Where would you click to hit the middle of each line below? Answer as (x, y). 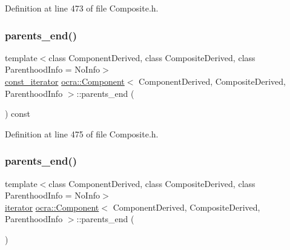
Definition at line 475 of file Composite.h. (82, 133)
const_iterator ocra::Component (65, 81)
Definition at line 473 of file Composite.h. (82, 8)
